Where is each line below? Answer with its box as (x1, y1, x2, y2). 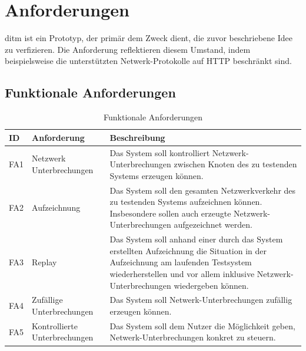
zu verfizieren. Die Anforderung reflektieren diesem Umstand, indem (5, 43, 251, 55)
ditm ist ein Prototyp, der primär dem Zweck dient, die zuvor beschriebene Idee (5, 32, 293, 44)
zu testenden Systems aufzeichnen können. (109, 195, 262, 208)
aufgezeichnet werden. (174, 218, 252, 231)
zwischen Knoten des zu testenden (174, 158, 297, 170)
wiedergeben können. (174, 279, 249, 291)
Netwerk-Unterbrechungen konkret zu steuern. (109, 331, 276, 343)
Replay (32, 256, 57, 268)
